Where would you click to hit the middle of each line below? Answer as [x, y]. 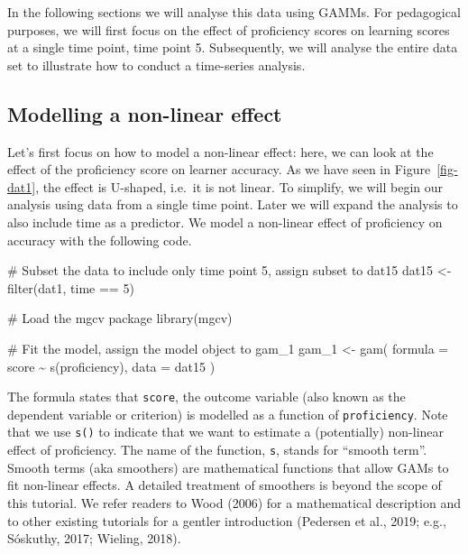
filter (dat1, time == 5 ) [71, 287]
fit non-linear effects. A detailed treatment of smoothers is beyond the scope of [225, 485]
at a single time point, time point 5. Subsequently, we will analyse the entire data [233, 47]
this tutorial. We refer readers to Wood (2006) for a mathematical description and [234, 502]
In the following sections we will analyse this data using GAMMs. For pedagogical [234, 12]
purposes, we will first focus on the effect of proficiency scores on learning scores [229, 29]
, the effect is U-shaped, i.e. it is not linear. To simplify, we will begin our [239, 186]
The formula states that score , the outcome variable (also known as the [206, 397]
